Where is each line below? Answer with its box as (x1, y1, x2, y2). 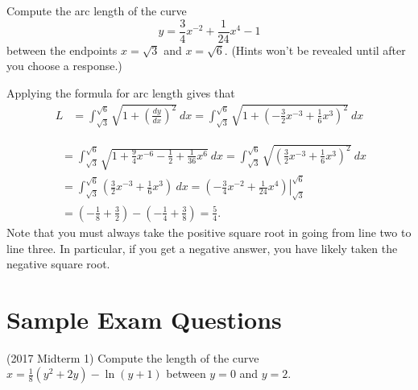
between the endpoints (6, 41, 118, 58)
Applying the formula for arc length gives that (6, 84, 235, 101)
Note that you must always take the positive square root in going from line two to (6, 223, 412, 240)
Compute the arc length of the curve (6, 2, 187, 19)
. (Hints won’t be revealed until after (224, 41, 406, 58)
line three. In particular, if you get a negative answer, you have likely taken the (6, 239, 398, 256)
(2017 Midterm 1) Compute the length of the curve (6, 349, 259, 366)
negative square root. (6, 255, 110, 272)
